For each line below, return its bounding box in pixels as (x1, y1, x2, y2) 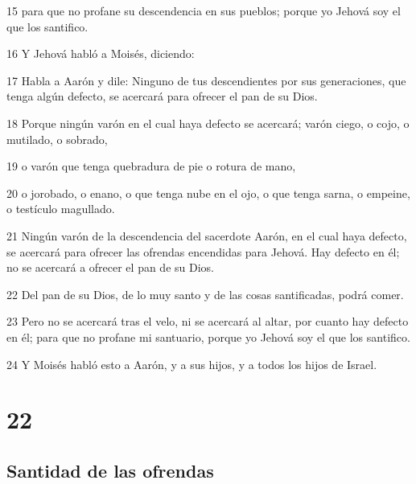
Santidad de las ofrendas (6, 457, 214, 482)
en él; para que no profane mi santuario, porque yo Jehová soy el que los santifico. (6, 328, 410, 345)
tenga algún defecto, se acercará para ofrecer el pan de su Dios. (6, 88, 318, 105)
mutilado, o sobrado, (6, 130, 108, 147)
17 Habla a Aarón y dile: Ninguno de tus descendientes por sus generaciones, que (6, 72, 406, 88)
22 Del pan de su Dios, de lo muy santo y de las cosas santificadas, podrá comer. (6, 285, 404, 302)
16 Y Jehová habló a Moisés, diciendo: (6, 45, 195, 62)
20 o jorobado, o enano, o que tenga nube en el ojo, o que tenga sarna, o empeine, (6, 184, 410, 201)
